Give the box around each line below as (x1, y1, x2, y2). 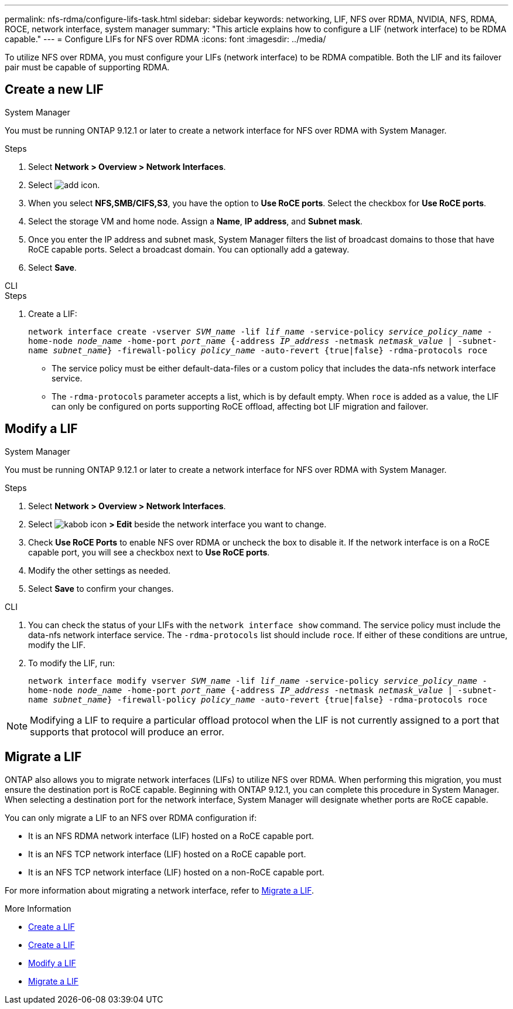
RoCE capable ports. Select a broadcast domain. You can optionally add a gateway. (28, 244, 350, 254)
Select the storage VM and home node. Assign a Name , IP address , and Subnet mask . (28, 216, 363, 226)
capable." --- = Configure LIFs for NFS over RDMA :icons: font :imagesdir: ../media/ (5, 34, 326, 44)
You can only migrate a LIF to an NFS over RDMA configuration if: (5, 812, 257, 823)
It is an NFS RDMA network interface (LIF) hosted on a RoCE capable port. (28, 830, 314, 841)
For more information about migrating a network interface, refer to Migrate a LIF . (5, 885, 314, 895)
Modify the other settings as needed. (28, 565, 170, 575)
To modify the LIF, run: (28, 657, 115, 668)
